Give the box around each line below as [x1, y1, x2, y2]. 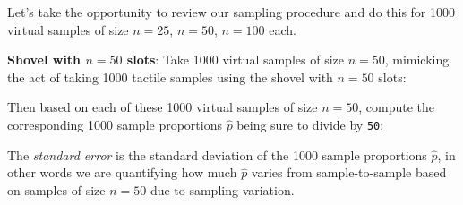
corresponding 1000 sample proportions [7, 115, 222, 133]
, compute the [358, 98, 434, 116]
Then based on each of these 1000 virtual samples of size [7, 98, 318, 116]
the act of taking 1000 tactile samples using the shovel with [7, 67, 333, 86]
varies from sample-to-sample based [251, 163, 447, 182]
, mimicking [384, 50, 450, 69]
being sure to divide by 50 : [236, 115, 384, 133]
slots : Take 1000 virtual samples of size [126, 50, 344, 69]
